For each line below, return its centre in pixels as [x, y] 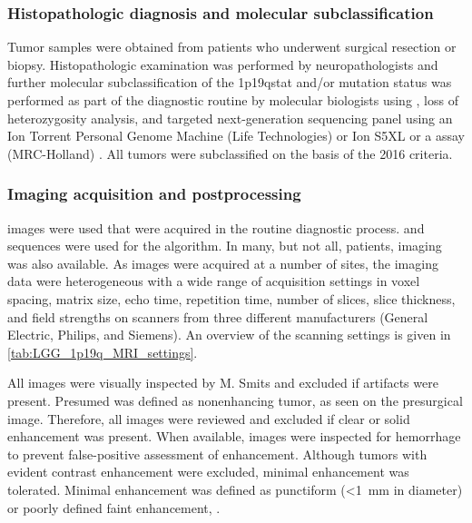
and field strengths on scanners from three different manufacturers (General [218, 316]
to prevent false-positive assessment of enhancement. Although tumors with [217, 454]
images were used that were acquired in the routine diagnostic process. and [216, 227]
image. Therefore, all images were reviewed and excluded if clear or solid [209, 418]
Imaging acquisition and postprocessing [154, 194]
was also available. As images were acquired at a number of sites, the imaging [223, 263]
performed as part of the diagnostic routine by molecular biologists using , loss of [233, 100]
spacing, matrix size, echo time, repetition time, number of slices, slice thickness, [231, 298]
